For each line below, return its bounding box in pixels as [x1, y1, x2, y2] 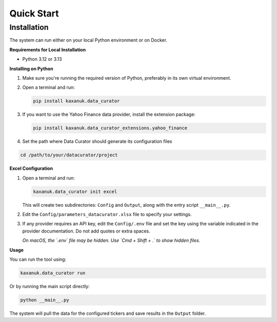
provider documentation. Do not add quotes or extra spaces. [22, 228, 151, 234]
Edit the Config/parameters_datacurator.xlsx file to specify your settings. [22, 211, 192, 217]
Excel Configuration [9, 165, 53, 172]
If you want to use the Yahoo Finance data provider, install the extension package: [22, 111, 196, 118]
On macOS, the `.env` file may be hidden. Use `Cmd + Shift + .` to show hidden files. [22, 237, 201, 244]
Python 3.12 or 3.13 [22, 56, 62, 62]
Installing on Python [9, 65, 53, 71]
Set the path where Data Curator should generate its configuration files [22, 138, 172, 145]
